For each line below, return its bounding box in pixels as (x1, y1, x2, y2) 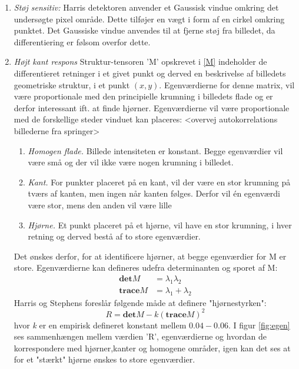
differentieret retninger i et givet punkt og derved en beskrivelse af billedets (14, 67, 286, 79)
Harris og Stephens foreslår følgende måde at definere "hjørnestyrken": (14, 296, 267, 308)
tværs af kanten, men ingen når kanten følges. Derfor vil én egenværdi (28, 187, 280, 200)
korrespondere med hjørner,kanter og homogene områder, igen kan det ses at (14, 341, 291, 354)
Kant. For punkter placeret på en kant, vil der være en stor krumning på (28, 175, 291, 188)
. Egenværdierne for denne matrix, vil (159, 78, 295, 91)
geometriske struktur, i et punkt (14, 78, 130, 91)
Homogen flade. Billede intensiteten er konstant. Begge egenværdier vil (28, 144, 283, 157)
